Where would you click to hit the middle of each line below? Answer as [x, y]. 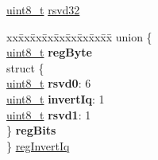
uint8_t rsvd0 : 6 [49, 83]
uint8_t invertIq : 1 [56, 98]
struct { [25, 67]
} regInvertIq [38, 145]
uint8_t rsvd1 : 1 [49, 114]
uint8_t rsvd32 [43, 10]
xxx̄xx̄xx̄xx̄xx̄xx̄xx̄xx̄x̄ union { [79, 36]
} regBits [31, 130]
